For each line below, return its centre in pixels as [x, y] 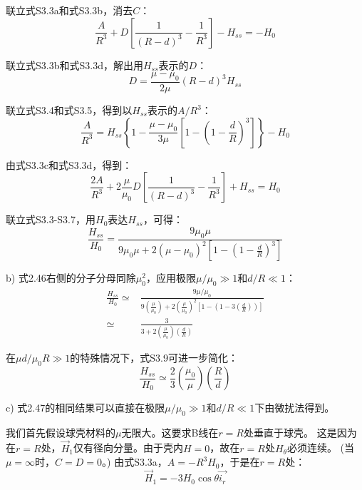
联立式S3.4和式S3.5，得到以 [69, 110]
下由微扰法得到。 [295, 408]
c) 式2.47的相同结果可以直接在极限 [86, 408]
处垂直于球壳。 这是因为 [300, 432]
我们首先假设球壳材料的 [61, 432]
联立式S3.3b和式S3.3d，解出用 [74, 65]
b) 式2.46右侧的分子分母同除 [71, 278]
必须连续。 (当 [321, 448]
